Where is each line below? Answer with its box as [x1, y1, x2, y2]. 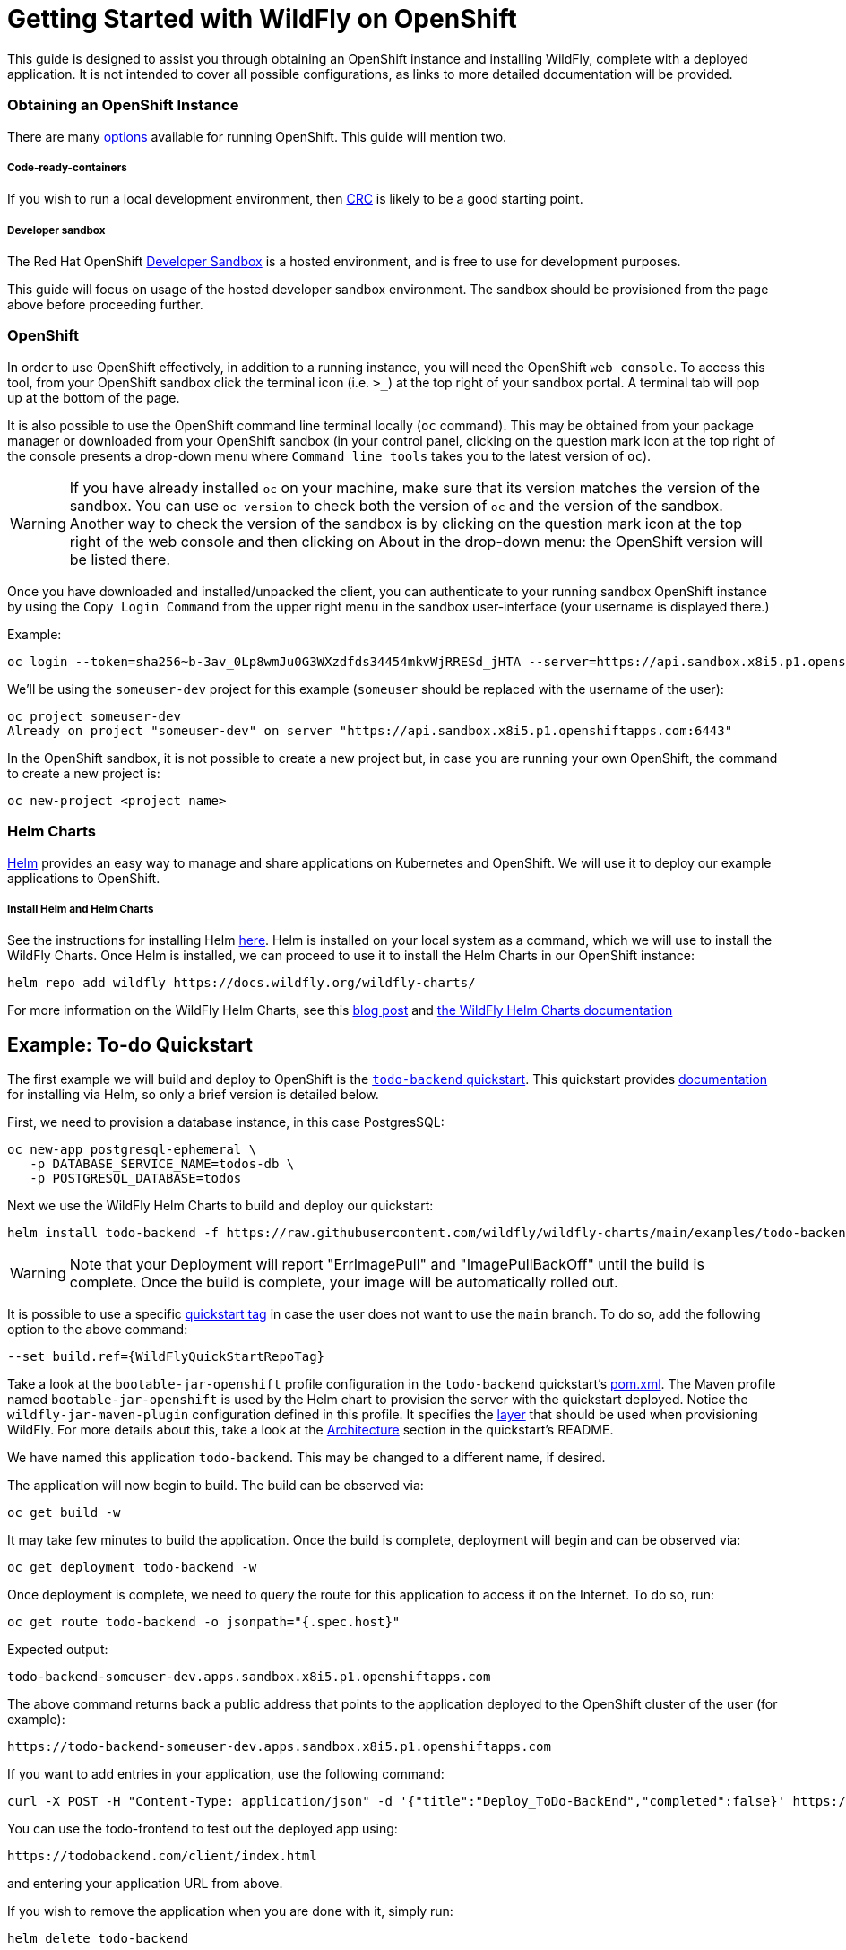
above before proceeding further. [7, 297, 203, 313]
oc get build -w [7, 1505, 121, 1521]
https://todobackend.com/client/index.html [7, 1849, 317, 1864]
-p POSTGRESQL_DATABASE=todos [30, 1171, 242, 1186]
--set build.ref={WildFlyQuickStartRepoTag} [7, 1349, 325, 1365]
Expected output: [7, 1642, 108, 1658]
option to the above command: [7, 1322, 188, 1338]
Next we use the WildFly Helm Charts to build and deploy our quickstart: [7, 1198, 434, 1214]
